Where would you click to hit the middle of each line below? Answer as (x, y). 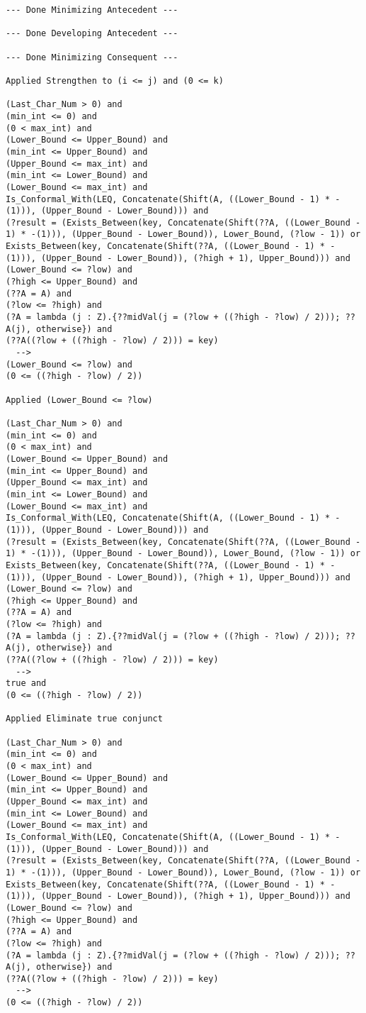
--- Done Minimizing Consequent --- (92, 57)
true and (26, 683)
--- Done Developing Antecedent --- (92, 34)
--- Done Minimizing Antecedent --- (92, 10)
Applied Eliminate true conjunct (84, 719)
